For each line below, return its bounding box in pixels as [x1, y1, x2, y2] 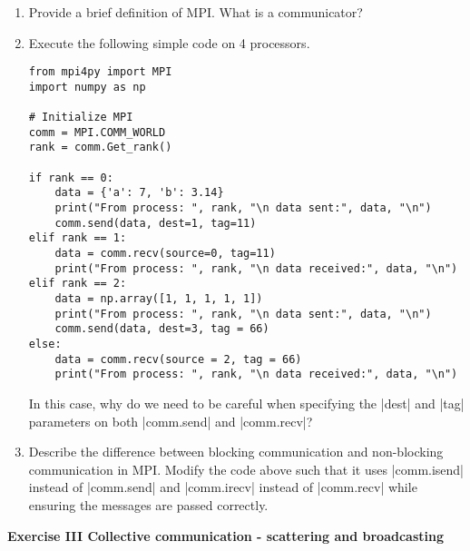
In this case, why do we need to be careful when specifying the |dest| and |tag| [28, 393, 465, 412]
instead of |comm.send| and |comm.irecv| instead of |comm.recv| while [28, 477, 417, 497]
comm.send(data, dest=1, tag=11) [54, 216, 257, 230]
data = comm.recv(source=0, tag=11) [54, 247, 276, 261]
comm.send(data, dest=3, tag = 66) [54, 322, 269, 336]
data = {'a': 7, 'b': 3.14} [54, 186, 224, 200]
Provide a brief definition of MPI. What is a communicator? [28, 3, 363, 21]
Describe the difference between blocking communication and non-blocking [28, 442, 444, 461]
